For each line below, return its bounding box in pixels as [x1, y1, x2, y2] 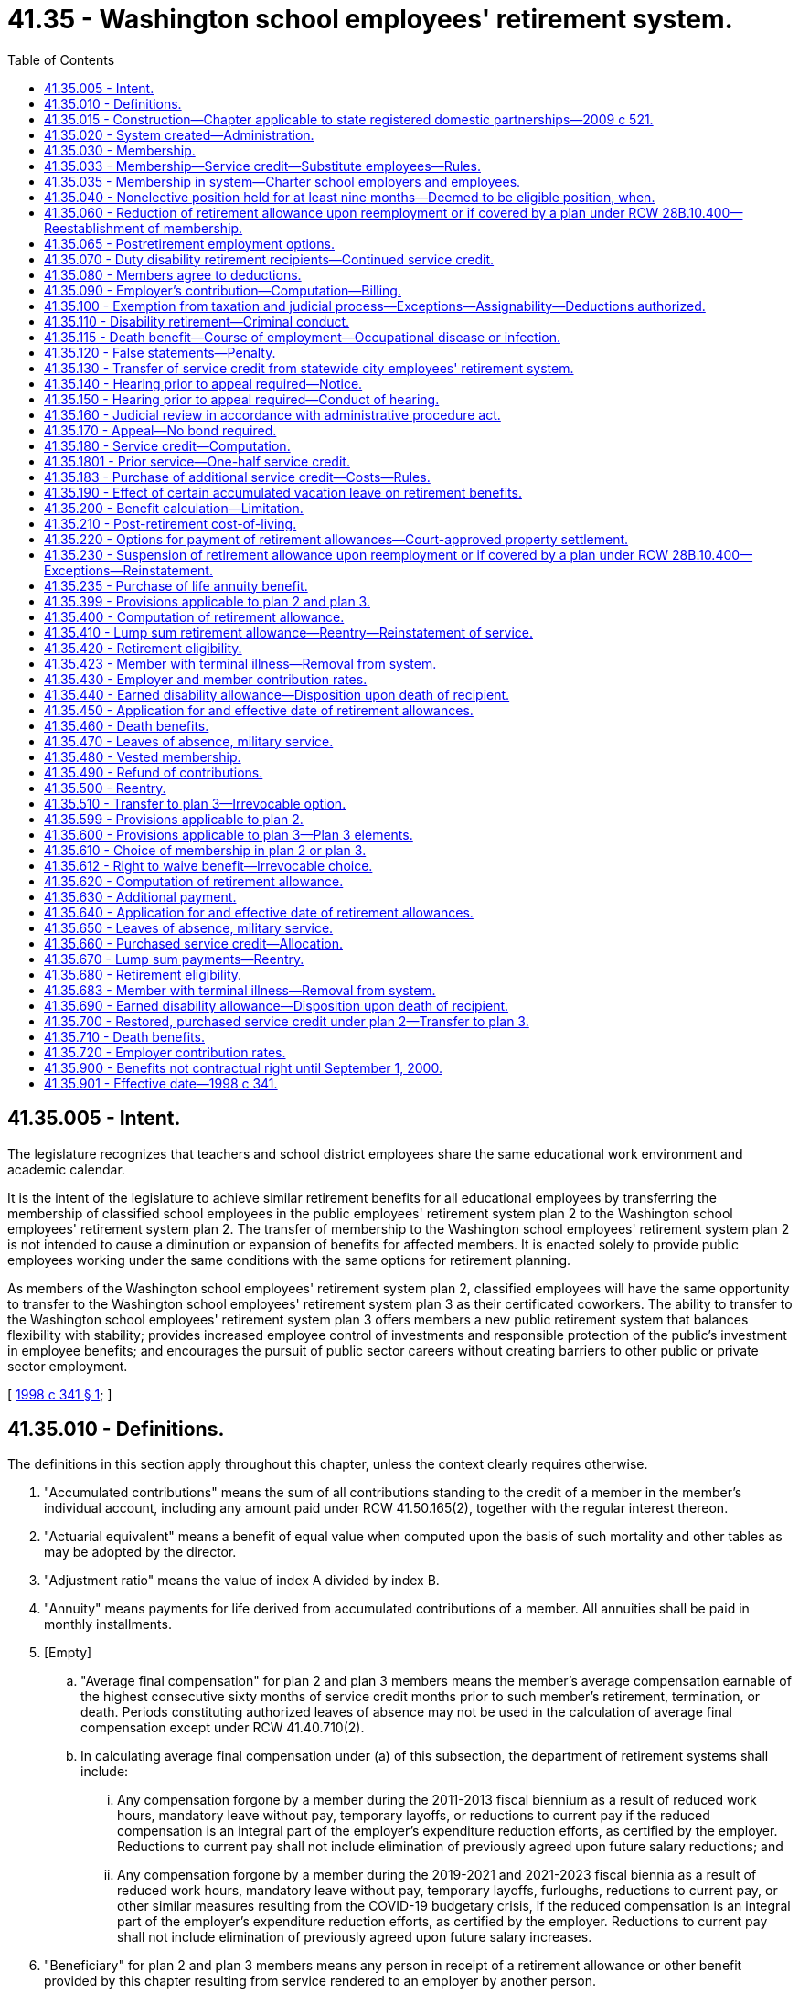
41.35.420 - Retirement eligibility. [44, 639, 242, 656]
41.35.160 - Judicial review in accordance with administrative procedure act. [44, 406, 501, 423]
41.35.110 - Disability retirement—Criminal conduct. [44, 313, 350, 329]
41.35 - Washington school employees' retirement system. [7, 4, 733, 35]
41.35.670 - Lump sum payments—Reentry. [44, 950, 304, 967]
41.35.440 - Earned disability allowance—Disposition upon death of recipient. [44, 686, 510, 702]
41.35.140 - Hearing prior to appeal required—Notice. [44, 375, 363, 391]
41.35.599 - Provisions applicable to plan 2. [44, 810, 304, 827]
